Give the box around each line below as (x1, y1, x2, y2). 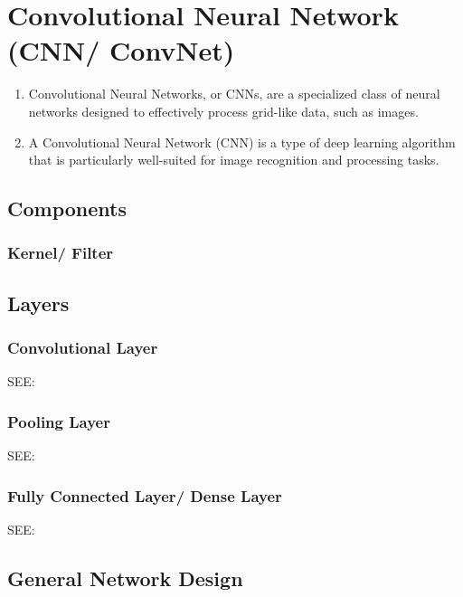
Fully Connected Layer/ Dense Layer (7, 484, 282, 507)
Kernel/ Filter (7, 242, 114, 264)
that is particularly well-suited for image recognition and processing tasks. (28, 150, 439, 169)
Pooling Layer (7, 410, 110, 432)
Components (7, 194, 127, 223)
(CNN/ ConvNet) (7, 32, 235, 69)
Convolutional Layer (7, 336, 158, 359)
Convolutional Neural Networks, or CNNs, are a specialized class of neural (28, 84, 440, 103)
